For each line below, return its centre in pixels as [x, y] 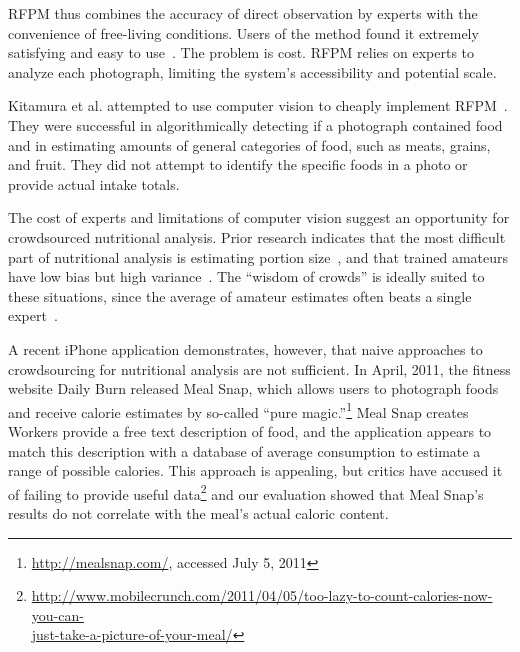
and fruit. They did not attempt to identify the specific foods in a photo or [238, 164]
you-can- [57, 614]
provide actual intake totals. [94, 183]
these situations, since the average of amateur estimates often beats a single [240, 295]
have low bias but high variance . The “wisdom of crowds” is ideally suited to [246, 276]
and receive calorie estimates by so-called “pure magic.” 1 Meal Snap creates [238, 410]
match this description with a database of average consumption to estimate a [244, 450]
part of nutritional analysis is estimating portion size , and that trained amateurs [258, 256]
